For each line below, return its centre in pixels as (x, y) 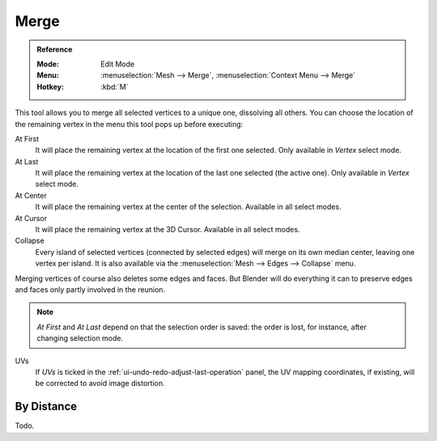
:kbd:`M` (115, 87)
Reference (55, 49)
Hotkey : (51, 87)
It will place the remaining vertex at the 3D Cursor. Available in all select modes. (168, 230)
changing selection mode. (80, 338)
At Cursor (31, 218)
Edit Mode (118, 64)
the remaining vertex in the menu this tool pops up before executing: (129, 124)
